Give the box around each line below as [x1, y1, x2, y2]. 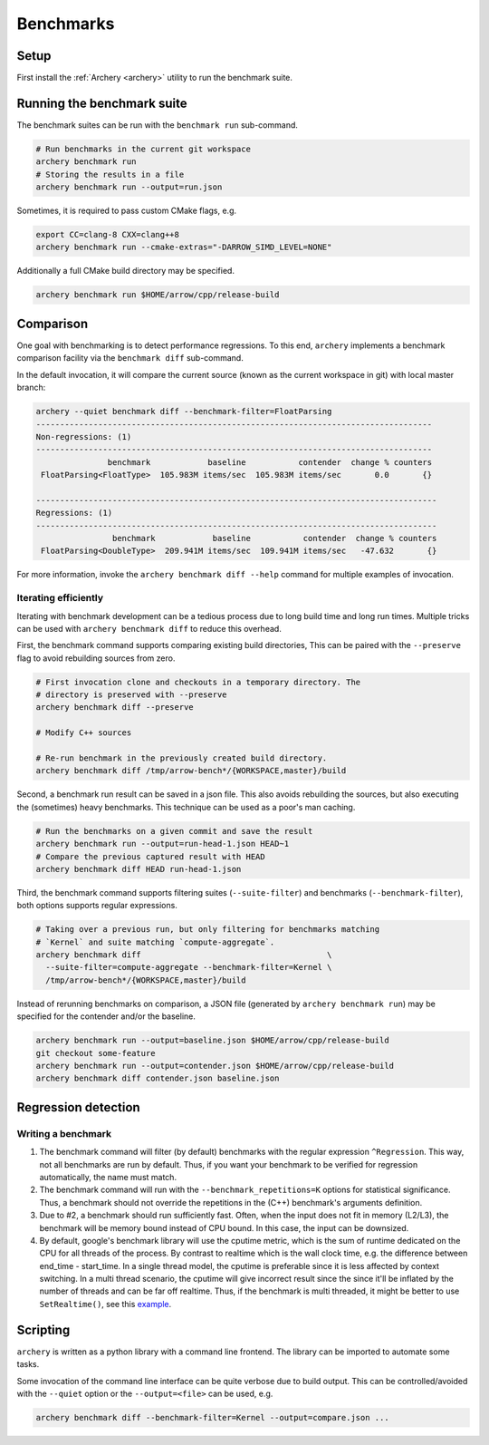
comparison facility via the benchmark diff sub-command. [16, 353, 244, 364]
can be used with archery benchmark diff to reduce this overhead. [16, 623, 283, 634]
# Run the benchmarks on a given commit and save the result [35, 826, 313, 836]
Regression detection [16, 1100, 140, 1115]
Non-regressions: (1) [35, 432, 132, 441]
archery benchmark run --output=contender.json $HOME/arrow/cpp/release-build [35, 1061, 394, 1072]
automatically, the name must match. [39, 1171, 177, 1182]
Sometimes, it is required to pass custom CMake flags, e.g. [16, 205, 237, 217]
